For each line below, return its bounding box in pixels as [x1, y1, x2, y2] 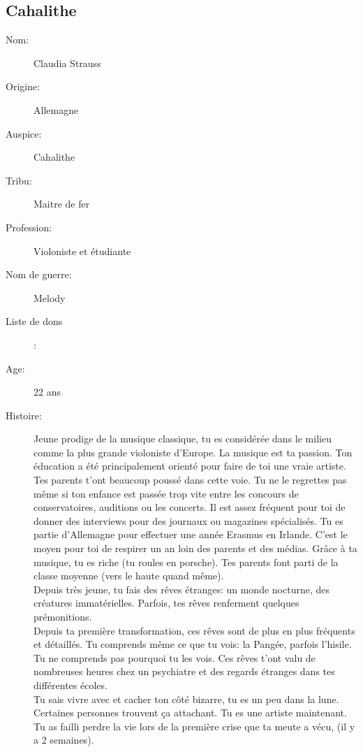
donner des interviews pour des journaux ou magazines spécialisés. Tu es [34, 513, 343, 528]
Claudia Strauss [34, 55, 101, 70]
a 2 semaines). [34, 732, 94, 747]
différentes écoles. [34, 677, 108, 692]
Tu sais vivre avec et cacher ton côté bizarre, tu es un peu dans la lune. [34, 691, 339, 706]
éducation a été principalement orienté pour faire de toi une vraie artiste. [34, 458, 346, 473]
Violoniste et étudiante [34, 243, 131, 258]
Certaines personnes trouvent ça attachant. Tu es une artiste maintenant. [34, 705, 347, 720]
